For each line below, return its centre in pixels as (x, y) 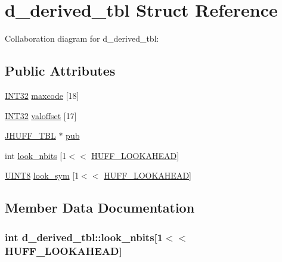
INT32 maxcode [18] (42, 95)
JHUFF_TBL (30, 135)
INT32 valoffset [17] (41, 115)
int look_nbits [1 (36, 155)
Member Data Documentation (100, 208)
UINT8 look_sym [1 (42, 175)
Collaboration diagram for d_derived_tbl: (82, 38)
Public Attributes (60, 71)
